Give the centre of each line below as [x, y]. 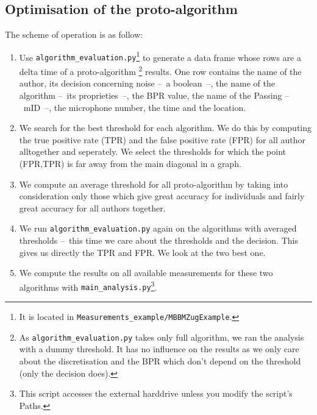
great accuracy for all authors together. [92, 207]
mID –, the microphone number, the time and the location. [135, 107]
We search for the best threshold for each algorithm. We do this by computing [166, 128]
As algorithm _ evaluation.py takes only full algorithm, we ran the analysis [162, 337]
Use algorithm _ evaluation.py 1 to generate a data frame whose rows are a [160, 56]
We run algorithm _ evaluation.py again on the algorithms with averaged [158, 228]
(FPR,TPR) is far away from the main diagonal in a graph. [130, 163]
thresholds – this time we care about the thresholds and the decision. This [158, 240]
